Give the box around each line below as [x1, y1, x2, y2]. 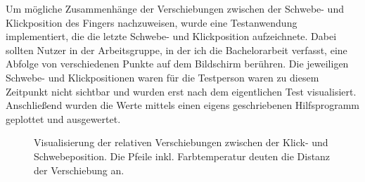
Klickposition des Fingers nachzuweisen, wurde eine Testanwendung [6, 15, 297, 30]
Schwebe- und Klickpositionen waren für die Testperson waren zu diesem [6, 70, 319, 84]
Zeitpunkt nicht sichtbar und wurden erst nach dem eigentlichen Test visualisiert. [6, 84, 357, 98]
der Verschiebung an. [34, 162, 124, 177]
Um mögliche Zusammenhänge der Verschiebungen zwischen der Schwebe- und [6, 1, 344, 15]
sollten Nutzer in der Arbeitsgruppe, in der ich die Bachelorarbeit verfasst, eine [6, 42, 347, 57]
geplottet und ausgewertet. [6, 111, 121, 126]
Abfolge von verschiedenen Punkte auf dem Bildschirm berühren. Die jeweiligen [6, 56, 349, 71]
